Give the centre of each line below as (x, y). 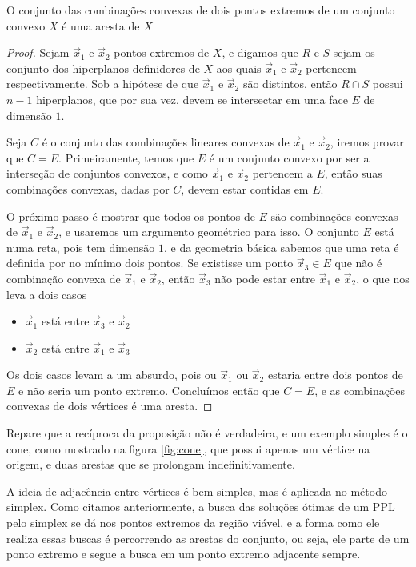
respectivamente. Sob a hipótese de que (103, 84)
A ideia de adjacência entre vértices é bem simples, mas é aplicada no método (197, 491)
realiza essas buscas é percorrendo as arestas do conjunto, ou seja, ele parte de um (208, 538)
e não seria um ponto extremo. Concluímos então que (149, 390)
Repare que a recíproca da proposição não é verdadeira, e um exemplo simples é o (207, 433)
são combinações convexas (334, 216)
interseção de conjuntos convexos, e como (107, 173)
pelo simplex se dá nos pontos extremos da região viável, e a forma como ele (193, 523)
